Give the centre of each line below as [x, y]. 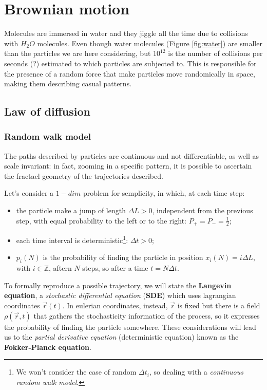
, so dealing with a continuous [196, 372]
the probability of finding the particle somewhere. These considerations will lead [130, 327]
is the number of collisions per [215, 53]
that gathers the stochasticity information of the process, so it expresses [147, 315]
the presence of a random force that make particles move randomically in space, [130, 73]
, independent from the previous [203, 210]
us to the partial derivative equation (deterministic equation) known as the [121, 337]
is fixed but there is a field [219, 305]
